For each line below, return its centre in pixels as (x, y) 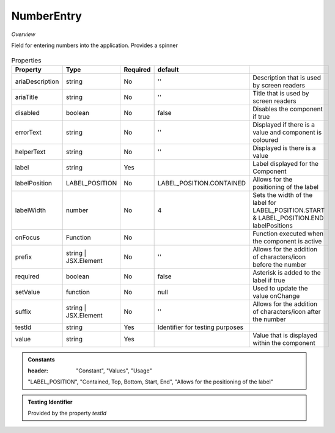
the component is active (287, 241)
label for (264, 202)
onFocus (28, 237)
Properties (26, 60)
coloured (265, 139)
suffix (23, 311)
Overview (24, 34)
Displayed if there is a (284, 124)
